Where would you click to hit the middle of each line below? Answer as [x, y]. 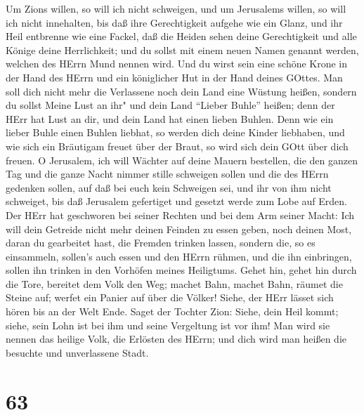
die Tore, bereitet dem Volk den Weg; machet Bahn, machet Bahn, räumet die [174, 283]
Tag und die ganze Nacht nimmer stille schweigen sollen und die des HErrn [167, 174]
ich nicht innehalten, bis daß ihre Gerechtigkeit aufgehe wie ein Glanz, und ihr [174, 22]
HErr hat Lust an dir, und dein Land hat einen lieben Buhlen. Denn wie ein [170, 118]
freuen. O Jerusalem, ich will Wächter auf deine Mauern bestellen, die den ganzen [182, 160]
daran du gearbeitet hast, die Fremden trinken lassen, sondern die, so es [161, 243]
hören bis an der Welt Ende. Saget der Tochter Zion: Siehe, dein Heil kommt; [172, 311]
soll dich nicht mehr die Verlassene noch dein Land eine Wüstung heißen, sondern [181, 91]
